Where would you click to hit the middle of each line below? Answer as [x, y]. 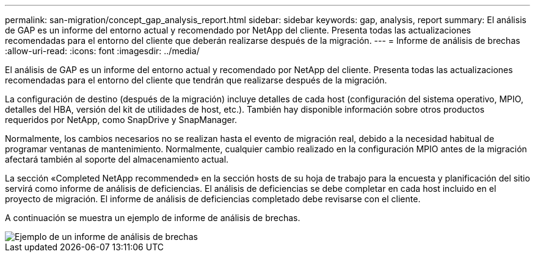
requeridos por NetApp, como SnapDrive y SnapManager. [121, 120]
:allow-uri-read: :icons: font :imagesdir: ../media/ [102, 51]
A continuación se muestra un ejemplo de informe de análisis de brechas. [153, 218]
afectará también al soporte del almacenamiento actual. [117, 159]
